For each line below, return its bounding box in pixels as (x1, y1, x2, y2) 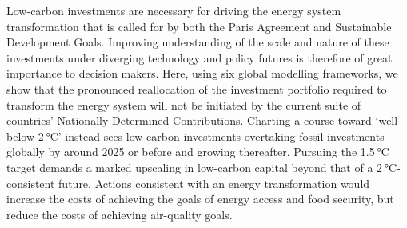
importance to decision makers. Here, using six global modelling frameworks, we (6, 65, 398, 82)
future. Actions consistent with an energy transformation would (58, 174, 370, 191)
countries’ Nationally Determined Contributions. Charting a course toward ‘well (6, 112, 398, 129)
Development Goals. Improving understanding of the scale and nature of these (6, 34, 389, 50)
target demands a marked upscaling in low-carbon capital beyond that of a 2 (6, 158, 383, 175)
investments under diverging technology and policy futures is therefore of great (6, 49, 393, 66)
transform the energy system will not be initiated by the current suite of (6, 96, 361, 113)
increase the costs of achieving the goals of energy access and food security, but (6, 190, 394, 207)
